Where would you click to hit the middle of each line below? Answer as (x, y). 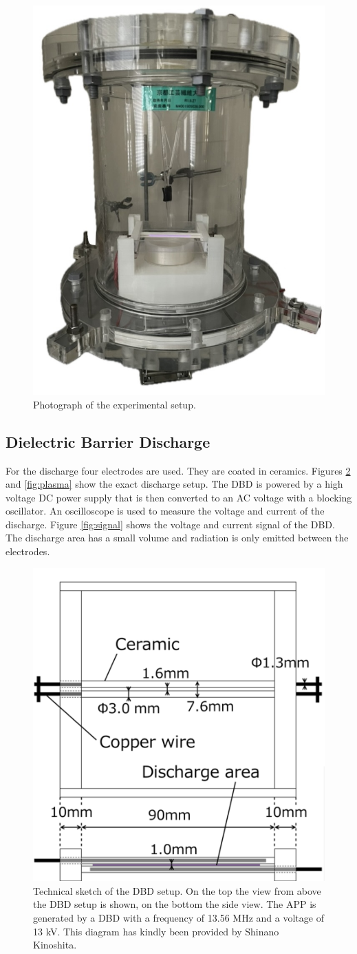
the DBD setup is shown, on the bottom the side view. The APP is (175, 904)
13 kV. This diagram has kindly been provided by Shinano (156, 931)
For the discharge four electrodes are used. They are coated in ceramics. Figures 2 (178, 470)
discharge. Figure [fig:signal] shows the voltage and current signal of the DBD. (170, 524)
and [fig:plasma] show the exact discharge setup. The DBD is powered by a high (174, 484)
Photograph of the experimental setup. (115, 404)
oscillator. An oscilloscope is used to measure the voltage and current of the (165, 511)
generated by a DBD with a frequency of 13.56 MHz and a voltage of (178, 918)
